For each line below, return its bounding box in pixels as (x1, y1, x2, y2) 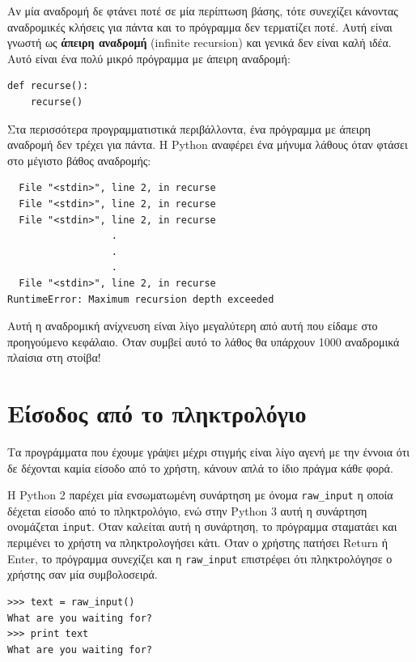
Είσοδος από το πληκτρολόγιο (7, 397, 307, 430)
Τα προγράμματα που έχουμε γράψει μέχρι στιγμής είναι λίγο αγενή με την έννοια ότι (7, 443, 410, 460)
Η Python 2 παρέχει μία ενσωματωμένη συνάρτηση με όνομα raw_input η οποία (7, 486, 393, 503)
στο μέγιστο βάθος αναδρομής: (7, 151, 151, 168)
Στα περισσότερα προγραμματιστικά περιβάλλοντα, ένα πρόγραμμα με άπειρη (7, 120, 371, 137)
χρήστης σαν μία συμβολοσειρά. (7, 566, 158, 583)
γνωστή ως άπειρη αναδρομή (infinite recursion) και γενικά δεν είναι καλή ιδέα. (7, 34, 392, 51)
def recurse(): (7, 80, 89, 92)
